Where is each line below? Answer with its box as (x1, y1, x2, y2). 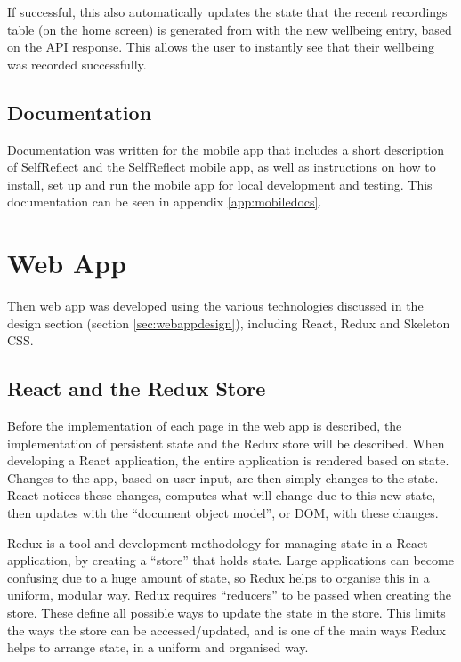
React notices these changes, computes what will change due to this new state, (7, 486, 436, 505)
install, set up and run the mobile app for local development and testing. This (7, 174, 433, 193)
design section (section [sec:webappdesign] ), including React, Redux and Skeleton (7, 313, 450, 332)
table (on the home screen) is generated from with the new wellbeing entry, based (7, 20, 452, 38)
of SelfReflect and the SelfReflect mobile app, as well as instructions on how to (7, 157, 436, 176)
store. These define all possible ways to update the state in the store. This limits (7, 603, 446, 621)
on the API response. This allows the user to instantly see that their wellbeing (7, 37, 434, 56)
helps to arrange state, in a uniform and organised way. (7, 638, 309, 657)
